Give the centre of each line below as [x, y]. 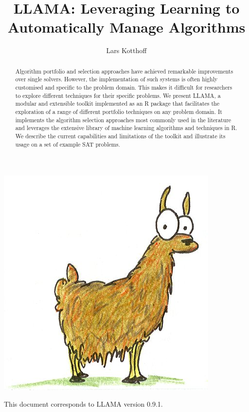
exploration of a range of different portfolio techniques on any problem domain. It [119, 111]
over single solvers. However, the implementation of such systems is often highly [116, 79]
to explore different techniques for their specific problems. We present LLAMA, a [118, 95]
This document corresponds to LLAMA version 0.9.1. [83, 403]
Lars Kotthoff [126, 50]
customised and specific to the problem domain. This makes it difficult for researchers [124, 87]
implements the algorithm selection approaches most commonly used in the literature [123, 120]
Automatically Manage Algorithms [126, 27]
